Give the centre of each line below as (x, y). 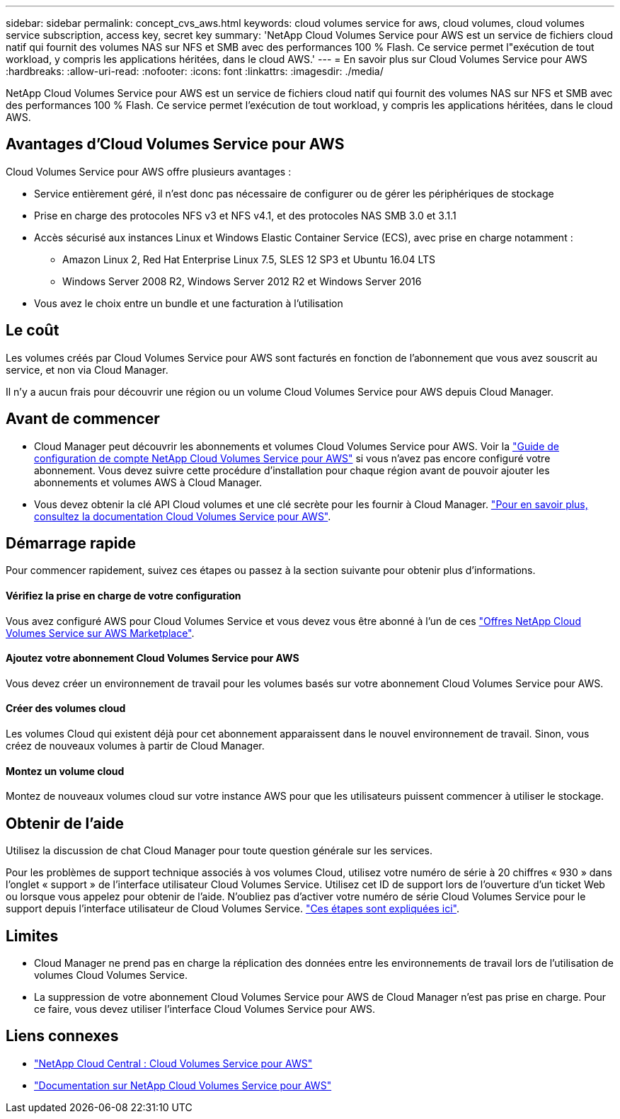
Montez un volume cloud (65, 771)
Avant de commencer (83, 419)
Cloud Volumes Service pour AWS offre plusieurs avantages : (149, 171)
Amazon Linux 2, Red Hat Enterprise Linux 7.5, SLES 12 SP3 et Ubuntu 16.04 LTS (249, 259)
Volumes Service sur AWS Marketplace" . (100, 633)
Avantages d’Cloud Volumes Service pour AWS (175, 144)
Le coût (33, 331)
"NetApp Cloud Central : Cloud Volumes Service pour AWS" (173, 1063)
